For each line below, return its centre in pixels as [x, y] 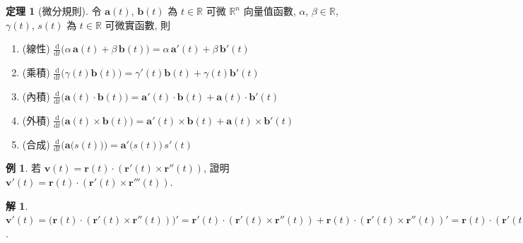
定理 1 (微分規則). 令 [54, 11]
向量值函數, [270, 11]
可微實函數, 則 [138, 24]
